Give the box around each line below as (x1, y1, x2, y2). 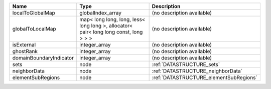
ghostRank (12, 48, 38, 54)
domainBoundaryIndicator (12, 54, 74, 61)
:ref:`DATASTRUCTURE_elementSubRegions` (152, 74, 258, 81)
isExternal (12, 41, 36, 48)
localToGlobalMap (12, 9, 55, 16)
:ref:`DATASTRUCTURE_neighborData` (152, 67, 243, 74)
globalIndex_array (79, 9, 122, 16)
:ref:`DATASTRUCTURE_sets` (152, 61, 220, 67)
